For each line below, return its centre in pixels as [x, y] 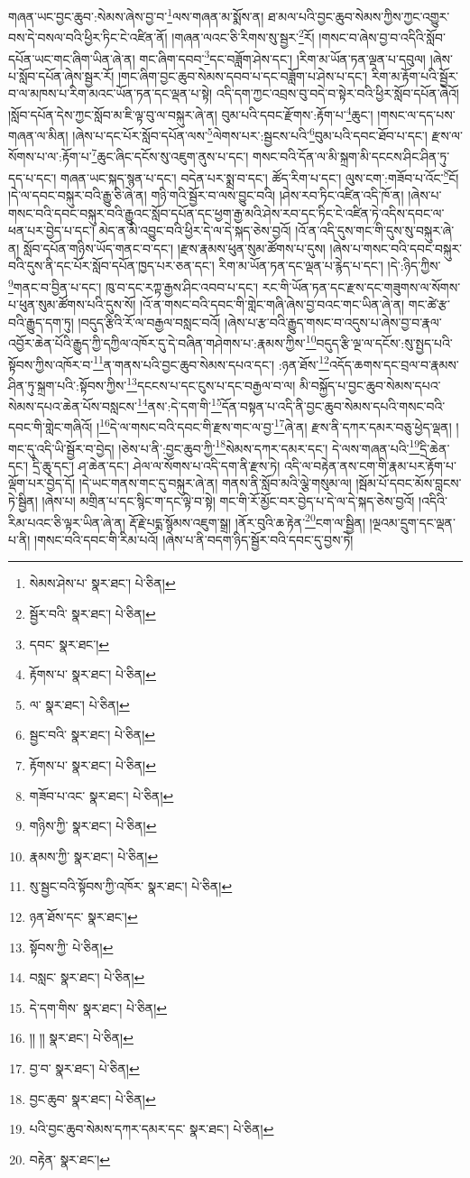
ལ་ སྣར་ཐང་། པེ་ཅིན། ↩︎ [79, 704]
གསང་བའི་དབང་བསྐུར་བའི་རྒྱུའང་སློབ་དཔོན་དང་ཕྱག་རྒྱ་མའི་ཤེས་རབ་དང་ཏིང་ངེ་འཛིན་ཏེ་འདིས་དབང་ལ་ [226, 212]
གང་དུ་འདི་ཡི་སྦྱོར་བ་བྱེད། [61, 448]
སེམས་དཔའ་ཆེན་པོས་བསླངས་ [73, 405]
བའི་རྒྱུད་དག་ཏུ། [41, 322]
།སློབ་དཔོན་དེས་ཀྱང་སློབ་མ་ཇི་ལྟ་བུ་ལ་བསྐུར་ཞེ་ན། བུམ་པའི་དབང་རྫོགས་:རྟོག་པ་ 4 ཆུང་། [191, 113]
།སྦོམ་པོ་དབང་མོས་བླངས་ [409, 483]
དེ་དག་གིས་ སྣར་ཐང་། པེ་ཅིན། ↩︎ [98, 1007]
